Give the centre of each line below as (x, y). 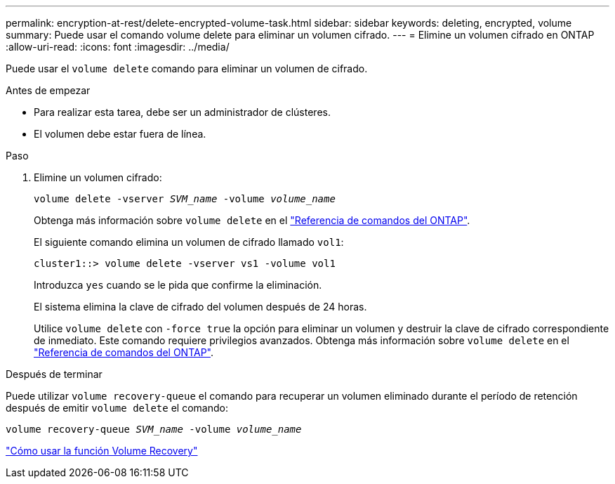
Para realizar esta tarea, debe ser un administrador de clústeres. (182, 112)
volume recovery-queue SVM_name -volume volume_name (154, 429)
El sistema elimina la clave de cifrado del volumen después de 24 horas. (200, 307)
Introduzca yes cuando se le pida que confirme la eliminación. (178, 285)
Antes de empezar (48, 90)
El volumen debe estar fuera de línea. (120, 134)
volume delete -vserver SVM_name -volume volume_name (185, 199)
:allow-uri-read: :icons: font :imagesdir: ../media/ (118, 47)
